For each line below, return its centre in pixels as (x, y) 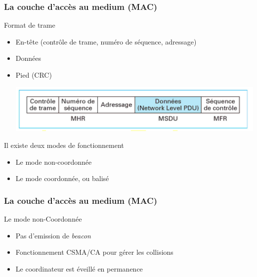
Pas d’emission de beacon (53, 235)
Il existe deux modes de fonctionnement (64, 145)
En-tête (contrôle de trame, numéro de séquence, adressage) (106, 41)
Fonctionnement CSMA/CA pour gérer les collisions (94, 252)
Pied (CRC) (34, 75)
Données (28, 58)
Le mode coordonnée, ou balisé (62, 178)
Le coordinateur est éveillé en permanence (79, 268)
